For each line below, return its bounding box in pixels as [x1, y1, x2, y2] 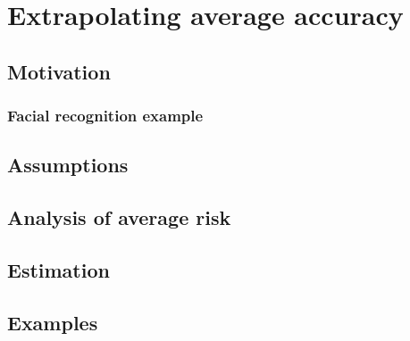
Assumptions [7, 151, 129, 179]
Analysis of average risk [7, 204, 231, 231]
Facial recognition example [7, 104, 204, 127]
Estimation [7, 255, 110, 283]
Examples [7, 308, 98, 336]
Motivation [7, 57, 111, 85]
